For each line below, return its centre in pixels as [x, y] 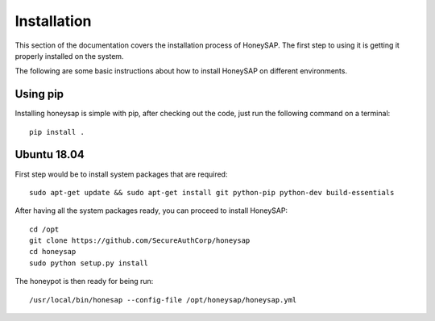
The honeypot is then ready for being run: [84, 281]
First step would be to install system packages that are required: [121, 174]
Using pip [39, 94]
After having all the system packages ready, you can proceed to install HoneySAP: [151, 211]
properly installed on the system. [69, 56]
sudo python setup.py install [89, 263]
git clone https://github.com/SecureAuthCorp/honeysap [140, 241]
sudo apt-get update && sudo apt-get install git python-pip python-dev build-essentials [212, 192]
